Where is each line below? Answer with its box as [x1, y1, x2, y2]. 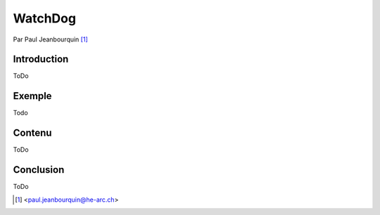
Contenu [13, 127, 52, 139]
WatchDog [13, 11, 77, 26]
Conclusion [13, 164, 65, 176]
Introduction [13, 53, 69, 65]
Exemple [13, 90, 52, 102]
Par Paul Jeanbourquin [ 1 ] [13, 35, 88, 44]
